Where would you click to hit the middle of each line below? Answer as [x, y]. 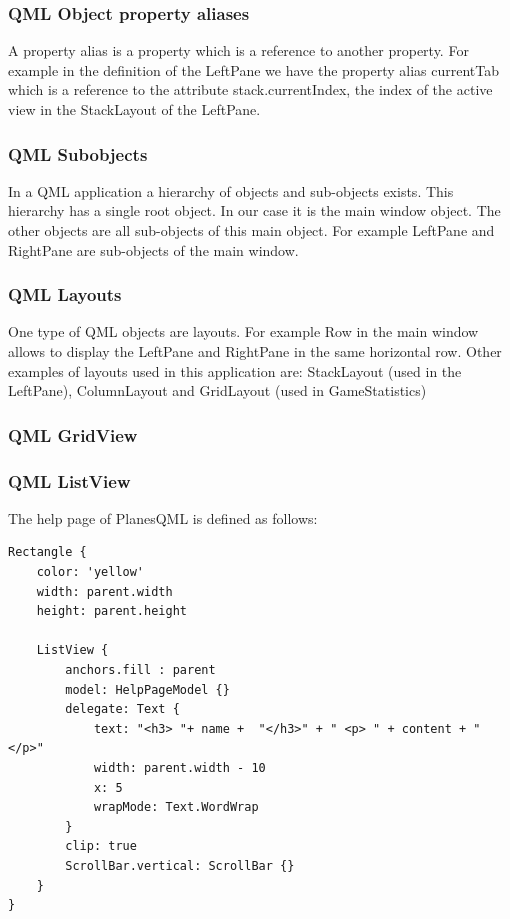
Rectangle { [47, 552]
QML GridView [73, 434]
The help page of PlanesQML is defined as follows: [163, 517]
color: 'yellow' [90, 572]
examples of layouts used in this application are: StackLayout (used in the [235, 370]
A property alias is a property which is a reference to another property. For [238, 50]
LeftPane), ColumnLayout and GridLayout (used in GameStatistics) [217, 390]
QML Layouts [65, 294]
